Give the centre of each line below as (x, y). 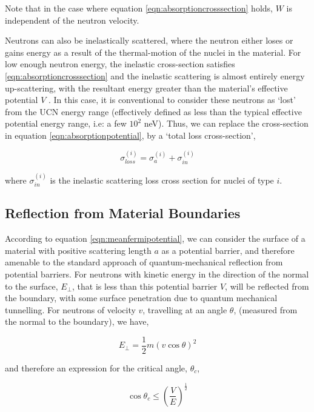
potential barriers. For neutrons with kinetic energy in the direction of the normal (157, 274)
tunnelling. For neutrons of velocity (70, 309)
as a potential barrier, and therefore (228, 250)
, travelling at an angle (185, 309)
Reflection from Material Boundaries (123, 213)
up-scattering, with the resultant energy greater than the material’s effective (146, 88)
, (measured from (266, 309)
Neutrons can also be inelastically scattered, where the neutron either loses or (149, 40)
